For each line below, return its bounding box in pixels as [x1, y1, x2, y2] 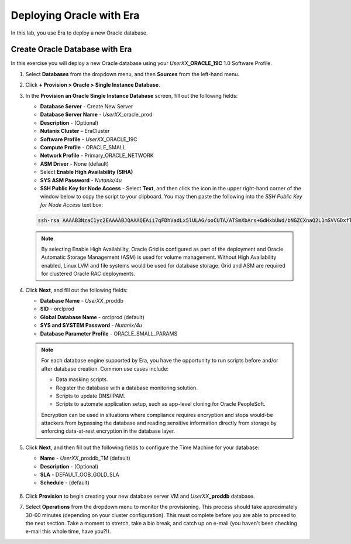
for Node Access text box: [40, 201, 104, 208]
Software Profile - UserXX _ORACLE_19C [40, 135, 137, 143]
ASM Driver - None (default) [40, 160, 109, 167]
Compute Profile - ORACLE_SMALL [40, 143, 126, 150]
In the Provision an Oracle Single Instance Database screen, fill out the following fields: [25, 92, 238, 99]
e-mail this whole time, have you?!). [25, 528, 111, 535]
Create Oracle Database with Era [11, 45, 132, 54]
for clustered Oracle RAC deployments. [41, 270, 136, 278]
